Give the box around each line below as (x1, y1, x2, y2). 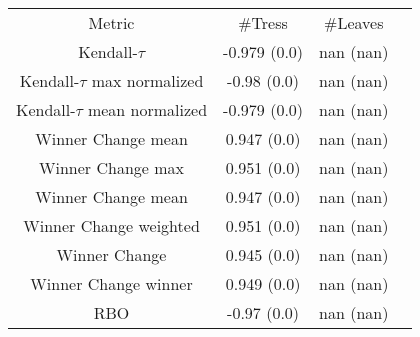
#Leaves (324, 11, 384, 34)
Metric (88, 11, 135, 34)
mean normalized (87, 98, 208, 121)
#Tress (238, 11, 288, 34)
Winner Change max (39, 156, 184, 179)
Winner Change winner (30, 272, 193, 295)
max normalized (91, 69, 204, 92)
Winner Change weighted (23, 214, 200, 237)
